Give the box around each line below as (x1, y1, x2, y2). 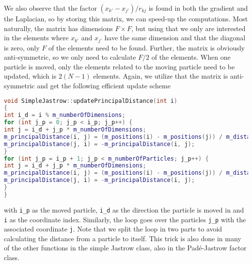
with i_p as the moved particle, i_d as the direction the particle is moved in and (4, 204, 244, 214)
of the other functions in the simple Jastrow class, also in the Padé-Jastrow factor (4, 243, 247, 253)
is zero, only (4, 42, 40, 52)
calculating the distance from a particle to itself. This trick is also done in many (4, 233, 241, 243)
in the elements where (4, 33, 69, 43)
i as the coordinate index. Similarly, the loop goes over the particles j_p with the (4, 214, 246, 224)
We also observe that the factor (4, 3, 97, 13)
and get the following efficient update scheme (37, 81, 171, 91)
